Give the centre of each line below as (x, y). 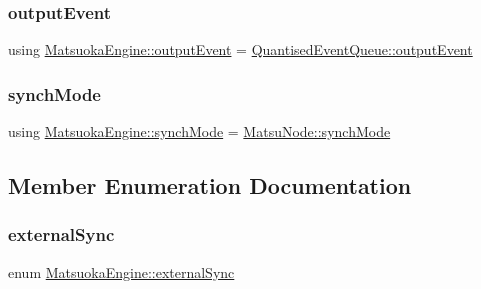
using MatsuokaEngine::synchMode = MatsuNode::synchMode (199, 131)
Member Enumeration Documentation (210, 185)
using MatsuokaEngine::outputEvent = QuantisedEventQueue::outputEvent (240, 49)
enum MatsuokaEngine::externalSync (121, 271)
